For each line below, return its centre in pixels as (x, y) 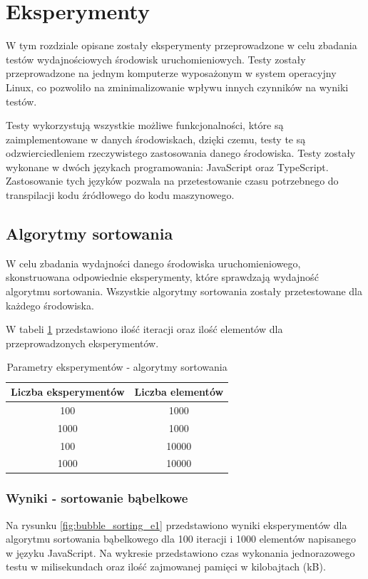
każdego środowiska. (50, 305)
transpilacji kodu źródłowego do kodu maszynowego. (120, 195)
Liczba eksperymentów (68, 392)
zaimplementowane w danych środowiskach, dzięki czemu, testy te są (156, 139)
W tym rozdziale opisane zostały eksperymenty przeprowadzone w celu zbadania (182, 45)
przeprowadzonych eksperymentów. (82, 343)
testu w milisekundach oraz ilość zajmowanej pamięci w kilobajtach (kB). (166, 567)
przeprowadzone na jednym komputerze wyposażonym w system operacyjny (171, 73)
